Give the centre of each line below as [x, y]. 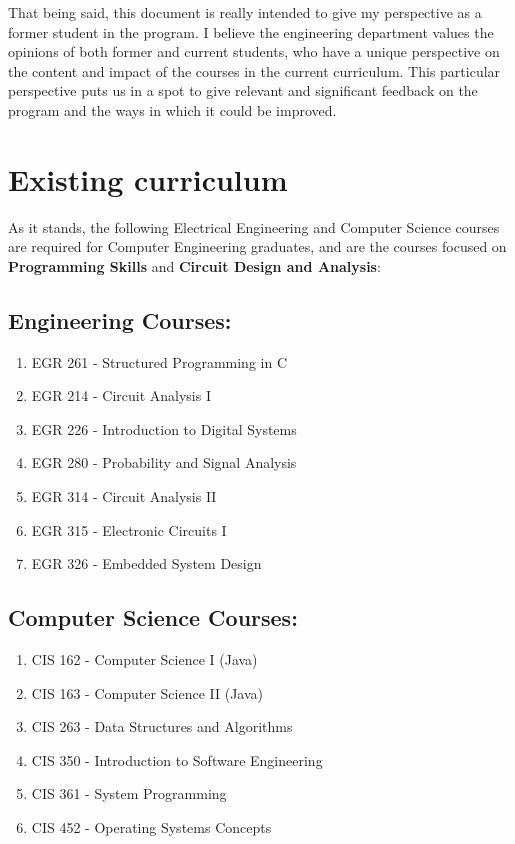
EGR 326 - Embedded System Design [146, 563]
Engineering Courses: [120, 319]
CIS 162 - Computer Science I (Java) [144, 659]
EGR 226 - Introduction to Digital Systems [164, 428]
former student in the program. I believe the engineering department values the [251, 31]
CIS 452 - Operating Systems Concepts [151, 827]
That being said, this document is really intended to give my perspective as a [245, 12]
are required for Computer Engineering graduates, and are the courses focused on [257, 246]
